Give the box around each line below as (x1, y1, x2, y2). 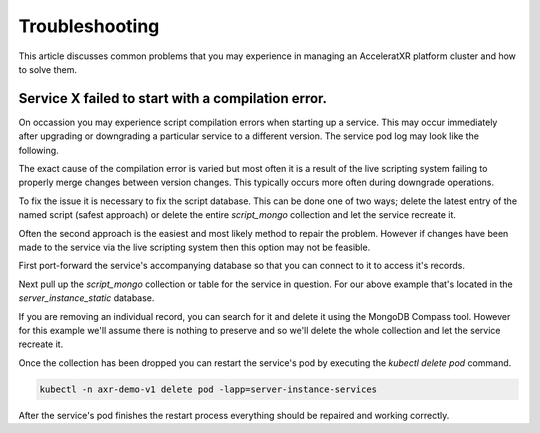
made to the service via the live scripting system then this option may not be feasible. (18, 241, 371, 253)
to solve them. (18, 63, 78, 75)
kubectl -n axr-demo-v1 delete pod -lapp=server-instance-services (39, 383, 378, 395)
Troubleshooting (18, 15, 160, 37)
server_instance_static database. (18, 292, 155, 304)
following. (18, 144, 59, 156)
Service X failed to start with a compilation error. (18, 90, 328, 107)
